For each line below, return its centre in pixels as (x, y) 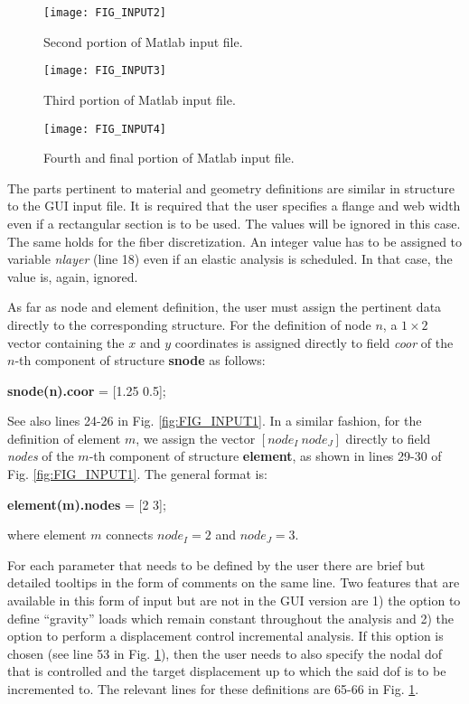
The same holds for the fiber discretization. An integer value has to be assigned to (235, 241)
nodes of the (41, 456)
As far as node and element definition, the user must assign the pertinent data (225, 307)
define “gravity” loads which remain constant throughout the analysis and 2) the (230, 618)
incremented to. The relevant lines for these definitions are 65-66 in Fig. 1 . (213, 689)
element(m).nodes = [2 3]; (87, 504)
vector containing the (66, 342)
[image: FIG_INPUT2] (105, 13)
